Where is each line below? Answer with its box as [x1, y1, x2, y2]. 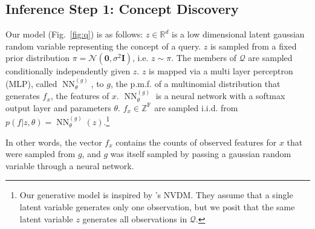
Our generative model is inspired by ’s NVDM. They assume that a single [19, 189, 293, 201]
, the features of [50, 89, 109, 102]
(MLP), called [5, 77, 57, 89]
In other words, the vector [5, 135, 102, 148]
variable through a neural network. [5, 159, 134, 172]
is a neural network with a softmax [155, 89, 285, 102]
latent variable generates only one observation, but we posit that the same [19, 201, 295, 213]
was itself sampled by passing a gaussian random [110, 147, 291, 160]
